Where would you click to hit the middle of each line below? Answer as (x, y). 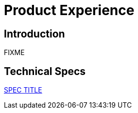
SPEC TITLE (23, 90)
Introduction (34, 34)
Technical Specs (45, 71)
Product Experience (69, 10)
